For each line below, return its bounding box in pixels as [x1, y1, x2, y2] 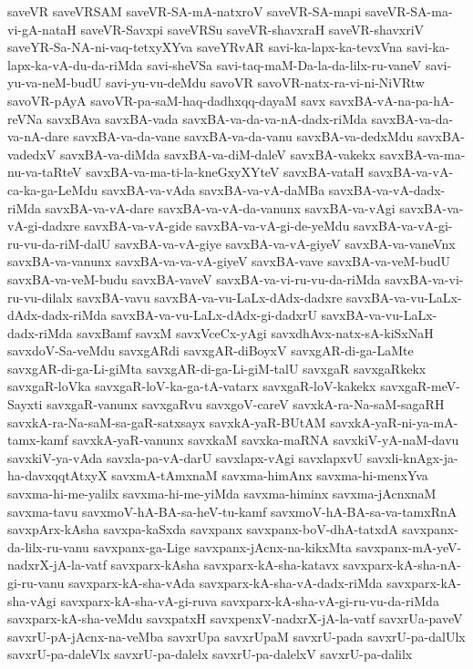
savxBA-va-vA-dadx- [328, 180, 446, 199]
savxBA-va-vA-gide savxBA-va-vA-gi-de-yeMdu [84, 216, 350, 235]
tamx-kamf [7, 430, 68, 449]
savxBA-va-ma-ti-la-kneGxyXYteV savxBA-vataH [86, 162, 365, 181]
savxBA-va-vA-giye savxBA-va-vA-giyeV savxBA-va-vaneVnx [114, 233, 456, 252]
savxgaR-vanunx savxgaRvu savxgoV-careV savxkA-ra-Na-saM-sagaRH [46, 395, 445, 414]
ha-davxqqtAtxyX [7, 466, 108, 485]
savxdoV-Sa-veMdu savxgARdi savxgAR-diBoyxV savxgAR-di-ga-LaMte [7, 341, 414, 360]
